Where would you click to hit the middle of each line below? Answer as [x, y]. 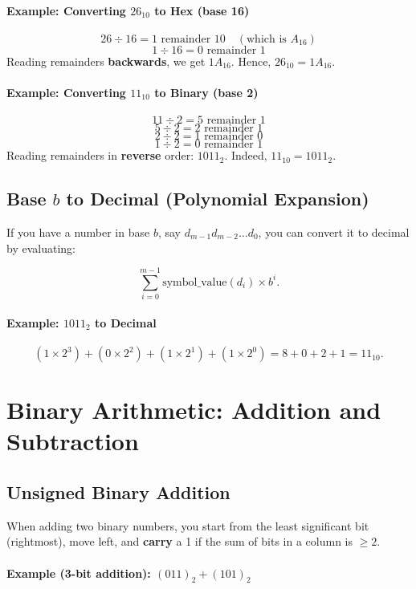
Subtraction [73, 441]
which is [267, 39]
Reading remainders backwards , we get [106, 61]
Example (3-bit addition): [79, 573]
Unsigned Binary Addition [118, 492]
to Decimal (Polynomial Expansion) [218, 199]
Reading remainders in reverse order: [100, 155]
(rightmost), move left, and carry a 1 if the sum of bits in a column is [180, 541]
